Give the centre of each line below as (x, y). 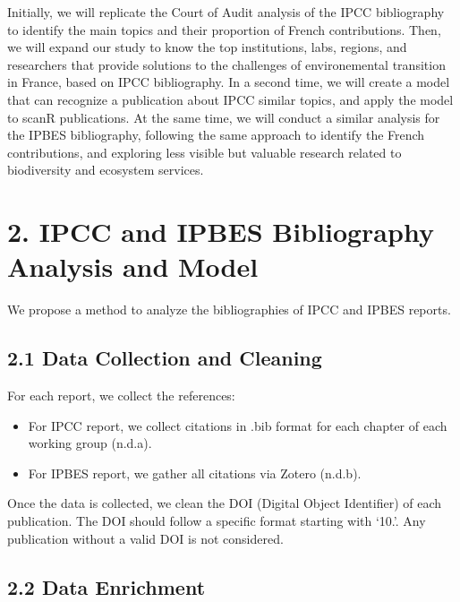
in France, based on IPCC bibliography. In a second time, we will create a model (229, 82)
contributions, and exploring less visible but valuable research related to (204, 152)
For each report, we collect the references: (121, 396)
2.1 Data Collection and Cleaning (165, 358)
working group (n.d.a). (90, 443)
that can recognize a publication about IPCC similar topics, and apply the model (230, 99)
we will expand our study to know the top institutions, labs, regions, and (207, 47)
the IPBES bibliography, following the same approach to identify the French (216, 135)
